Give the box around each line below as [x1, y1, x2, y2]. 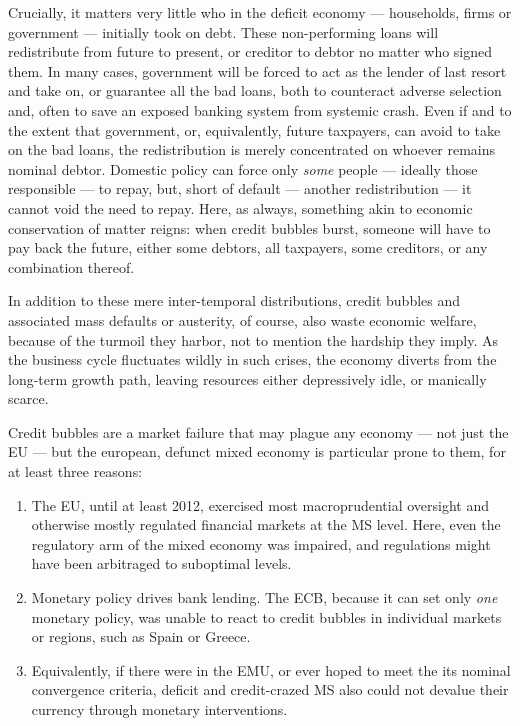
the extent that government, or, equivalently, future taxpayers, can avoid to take [8, 119, 501, 140]
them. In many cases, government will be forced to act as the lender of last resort [8, 60, 507, 81]
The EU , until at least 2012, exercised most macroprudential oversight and [31, 494, 490, 515]
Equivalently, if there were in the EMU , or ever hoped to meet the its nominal [31, 659, 511, 680]
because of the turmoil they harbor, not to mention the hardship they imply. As [8, 329, 499, 350]
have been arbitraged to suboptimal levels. [31, 553, 292, 574]
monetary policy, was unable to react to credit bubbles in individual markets [31, 606, 502, 627]
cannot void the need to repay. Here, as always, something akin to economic [8, 197, 473, 218]
